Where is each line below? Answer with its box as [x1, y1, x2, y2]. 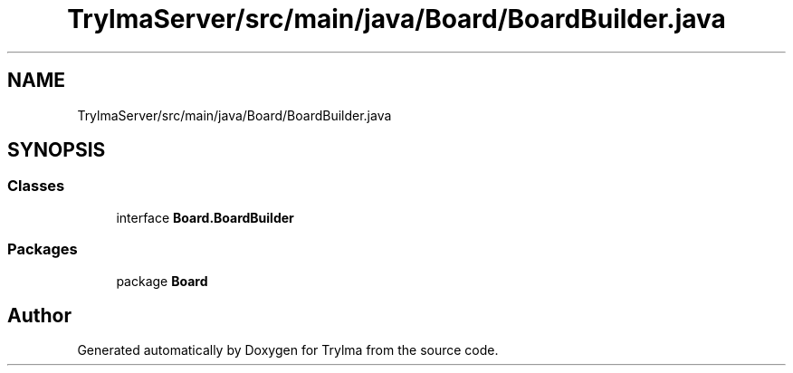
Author [7, 303, 72, 327]
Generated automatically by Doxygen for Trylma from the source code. [77, 342, 499, 359]
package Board [116, 273, 208, 289]
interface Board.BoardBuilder [116, 209, 294, 225]
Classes [7, 177, 65, 196]
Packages [7, 240, 78, 259]
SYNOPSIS [7, 139, 106, 162]
